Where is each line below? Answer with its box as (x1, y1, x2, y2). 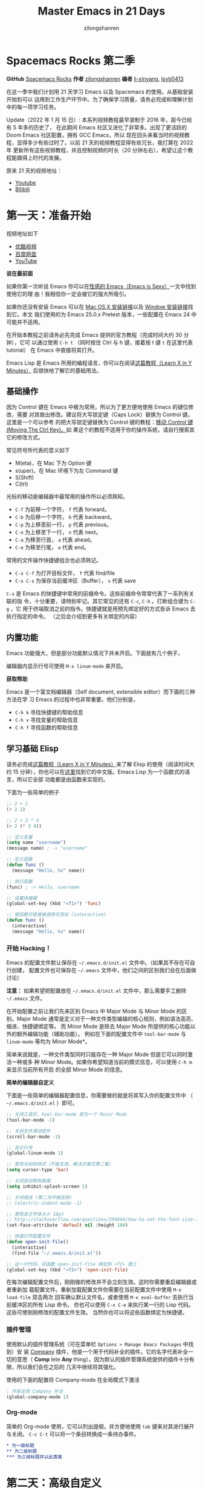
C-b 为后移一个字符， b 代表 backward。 (14, 513, 115, 521)
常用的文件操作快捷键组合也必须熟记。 (6, 556, 101, 564)
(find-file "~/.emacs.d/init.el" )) (11, 1250, 101, 1256)
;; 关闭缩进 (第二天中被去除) (6, 1194, 72, 1200)
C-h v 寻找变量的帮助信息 (14, 716, 79, 723)
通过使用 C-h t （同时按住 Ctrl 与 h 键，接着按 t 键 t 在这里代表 (36, 339, 193, 346)
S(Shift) (14, 474, 34, 481)
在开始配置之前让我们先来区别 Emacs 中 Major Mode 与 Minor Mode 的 (6, 1007, 182, 1015)
